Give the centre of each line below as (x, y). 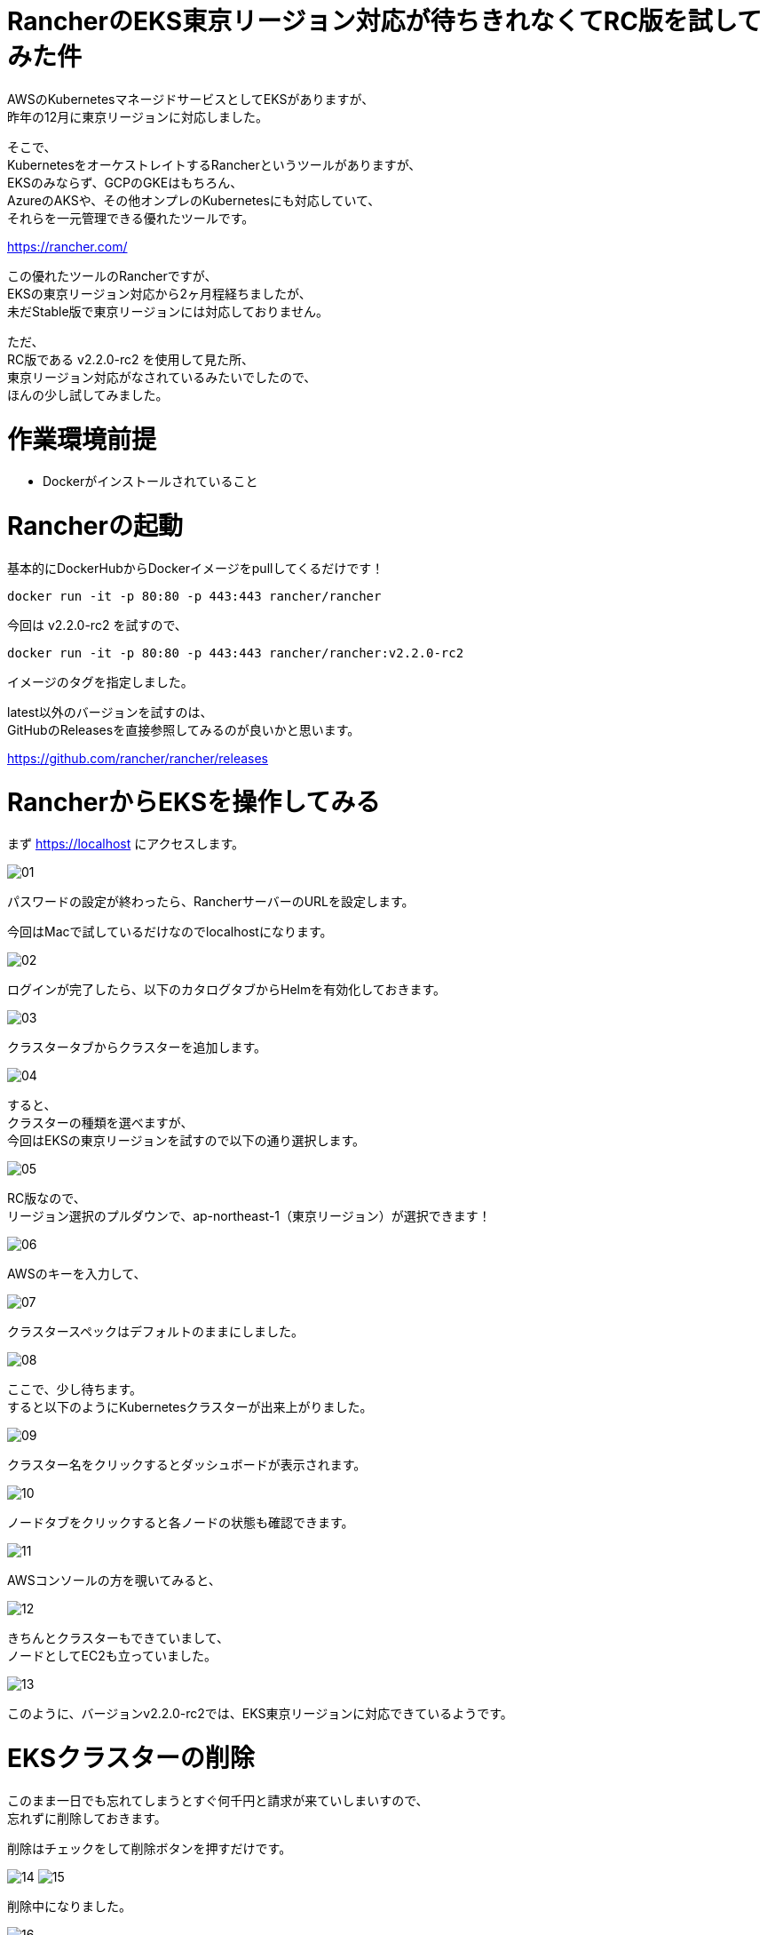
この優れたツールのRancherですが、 (112, 275)
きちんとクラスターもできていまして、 (119, 1638)
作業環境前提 (82, 439)
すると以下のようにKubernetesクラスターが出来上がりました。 (190, 1407)
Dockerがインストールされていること (150, 482)
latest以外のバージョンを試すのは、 (110, 712)
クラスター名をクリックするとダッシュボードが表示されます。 (187, 1465)
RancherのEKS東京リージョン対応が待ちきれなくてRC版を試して (384, 21)
